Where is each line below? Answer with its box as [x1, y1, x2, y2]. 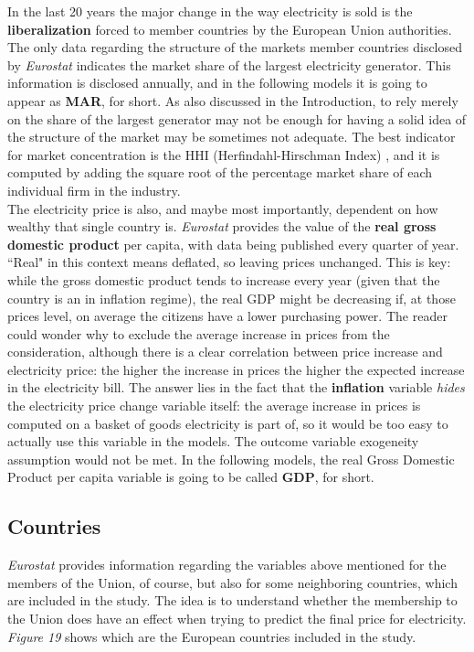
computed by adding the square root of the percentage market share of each [7, 163, 433, 182]
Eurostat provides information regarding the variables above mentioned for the [7, 555, 447, 574]
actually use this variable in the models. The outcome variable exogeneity [7, 432, 419, 451]
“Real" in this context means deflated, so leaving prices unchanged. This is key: [7, 252, 451, 272]
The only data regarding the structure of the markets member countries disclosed [7, 37, 463, 57]
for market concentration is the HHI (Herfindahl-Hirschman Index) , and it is [7, 144, 440, 164]
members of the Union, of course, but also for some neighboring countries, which [7, 572, 458, 592]
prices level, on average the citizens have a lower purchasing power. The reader [7, 306, 448, 326]
